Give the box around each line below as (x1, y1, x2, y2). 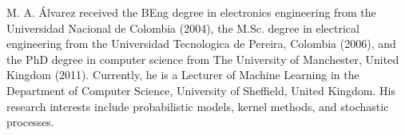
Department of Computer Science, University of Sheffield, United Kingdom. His (6, 81, 395, 98)
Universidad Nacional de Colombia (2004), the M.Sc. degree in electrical (6, 19, 359, 36)
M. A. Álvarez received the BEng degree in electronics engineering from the (6, 4, 376, 20)
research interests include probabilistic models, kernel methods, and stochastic (6, 97, 389, 114)
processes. (6, 113, 54, 130)
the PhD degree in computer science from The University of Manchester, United (6, 50, 399, 67)
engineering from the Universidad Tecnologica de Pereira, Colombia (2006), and (6, 35, 396, 52)
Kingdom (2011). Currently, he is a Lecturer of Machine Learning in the (6, 66, 359, 83)
